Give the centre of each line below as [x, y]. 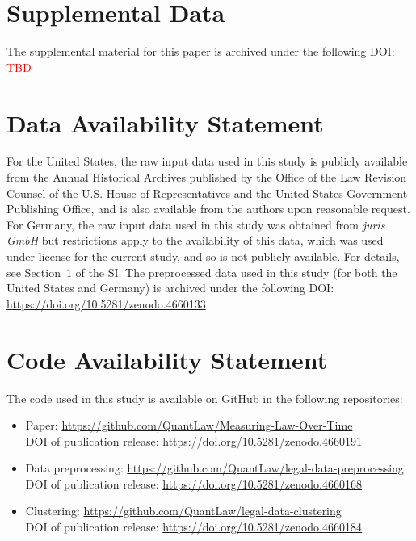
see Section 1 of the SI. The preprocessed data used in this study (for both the [202, 272]
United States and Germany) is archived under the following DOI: [170, 288]
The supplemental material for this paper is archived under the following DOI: [201, 51]
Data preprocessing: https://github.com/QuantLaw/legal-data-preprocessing [214, 468]
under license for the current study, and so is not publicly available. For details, [203, 256]
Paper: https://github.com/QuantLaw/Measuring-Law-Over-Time [189, 425]
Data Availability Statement [165, 122]
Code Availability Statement [167, 359]
